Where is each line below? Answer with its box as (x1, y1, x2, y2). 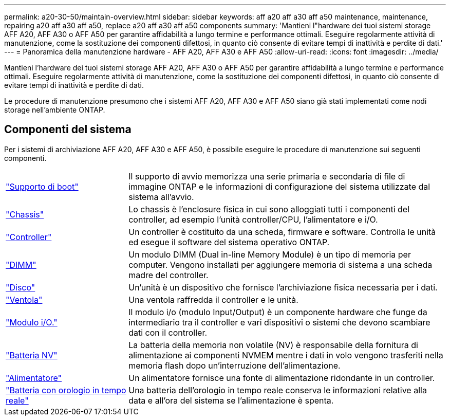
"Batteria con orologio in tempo (6, 385, 126, 395)
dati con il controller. (128, 327, 208, 338)
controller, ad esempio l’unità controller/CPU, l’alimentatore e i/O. (128, 214, 378, 225)
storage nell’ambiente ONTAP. (4, 105, 105, 114)
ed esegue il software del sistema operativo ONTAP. (128, 236, 330, 247)
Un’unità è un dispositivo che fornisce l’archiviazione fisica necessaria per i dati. (128, 282, 438, 293)
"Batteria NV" (6, 350, 58, 360)
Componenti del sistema (4, 123, 132, 136)
